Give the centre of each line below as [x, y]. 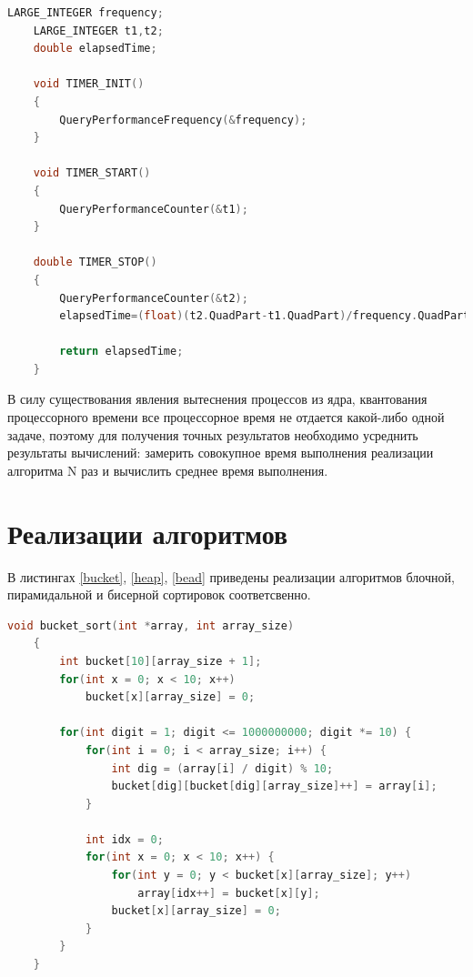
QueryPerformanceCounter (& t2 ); [154, 298]
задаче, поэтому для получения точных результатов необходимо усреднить [213, 434]
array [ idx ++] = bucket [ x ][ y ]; [229, 893]
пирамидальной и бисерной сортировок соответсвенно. [159, 594]
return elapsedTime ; [121, 352]
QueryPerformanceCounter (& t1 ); [154, 209]
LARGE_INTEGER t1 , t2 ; [98, 30]
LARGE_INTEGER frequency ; [86, 13]
